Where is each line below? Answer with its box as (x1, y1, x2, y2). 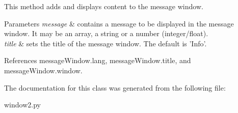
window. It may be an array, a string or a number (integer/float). (4, 28, 208, 39)
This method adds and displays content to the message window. (4, 1, 203, 11)
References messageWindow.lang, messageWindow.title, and (4, 55, 191, 66)
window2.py (4, 99, 41, 110)
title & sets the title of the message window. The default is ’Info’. (4, 38, 207, 48)
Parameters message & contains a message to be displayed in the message (4, 18, 234, 29)
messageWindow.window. (4, 65, 83, 75)
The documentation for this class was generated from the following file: (4, 82, 226, 93)
